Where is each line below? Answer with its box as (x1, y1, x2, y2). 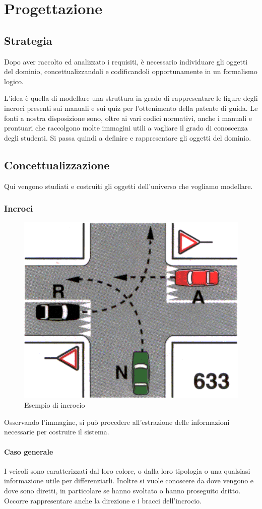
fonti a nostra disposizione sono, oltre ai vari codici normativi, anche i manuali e (4, 112, 252, 123)
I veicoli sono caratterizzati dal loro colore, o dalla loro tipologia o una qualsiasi (4, 465, 250, 476)
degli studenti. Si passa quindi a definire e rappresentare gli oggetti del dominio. (4, 132, 251, 143)
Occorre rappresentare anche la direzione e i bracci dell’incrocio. (4, 495, 202, 505)
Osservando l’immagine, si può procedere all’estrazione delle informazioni (4, 416, 230, 427)
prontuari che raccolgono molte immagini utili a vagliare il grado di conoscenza (4, 122, 248, 133)
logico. (4, 76, 24, 86)
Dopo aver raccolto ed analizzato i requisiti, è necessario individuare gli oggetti (4, 56, 248, 67)
